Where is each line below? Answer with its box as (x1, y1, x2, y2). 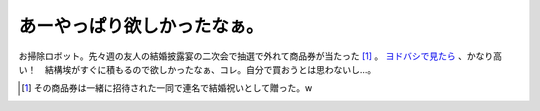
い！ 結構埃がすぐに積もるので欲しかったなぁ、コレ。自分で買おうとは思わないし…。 (18, 63, 377, 75)
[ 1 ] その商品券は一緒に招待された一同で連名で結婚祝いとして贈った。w (21, 82, 313, 94)
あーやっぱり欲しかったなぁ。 (18, 15, 264, 37)
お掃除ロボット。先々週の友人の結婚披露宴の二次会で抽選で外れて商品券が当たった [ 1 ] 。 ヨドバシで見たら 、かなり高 (18, 50, 502, 62)
